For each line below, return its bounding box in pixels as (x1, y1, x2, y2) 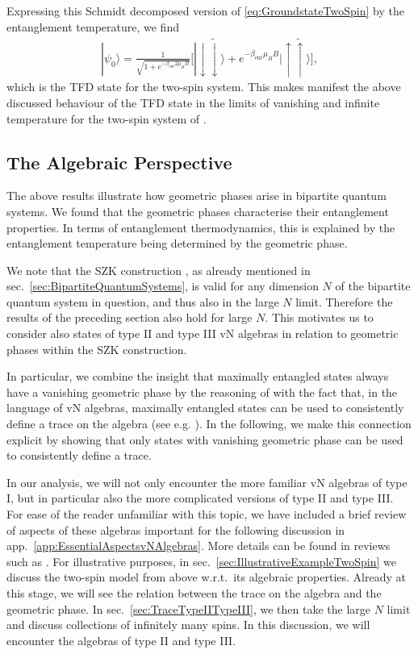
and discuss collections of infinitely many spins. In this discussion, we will (6, 616, 370, 633)
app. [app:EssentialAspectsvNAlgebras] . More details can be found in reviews (6, 537, 391, 554)
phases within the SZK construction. (6, 340, 187, 357)
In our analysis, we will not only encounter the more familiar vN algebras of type (6, 473, 408, 490)
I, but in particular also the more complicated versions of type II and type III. (6, 489, 394, 506)
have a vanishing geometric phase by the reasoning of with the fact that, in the (6, 383, 398, 400)
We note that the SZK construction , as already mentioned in (6, 261, 311, 278)
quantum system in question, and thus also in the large (6, 293, 279, 310)
